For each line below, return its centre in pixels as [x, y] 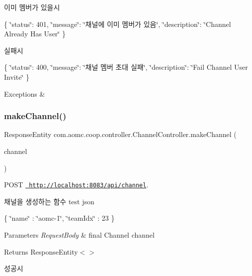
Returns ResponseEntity [41, 251]
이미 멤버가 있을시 [32, 7]
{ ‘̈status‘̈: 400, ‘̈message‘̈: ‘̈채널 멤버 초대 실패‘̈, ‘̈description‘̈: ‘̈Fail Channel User [126, 67]
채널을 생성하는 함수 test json [49, 201]
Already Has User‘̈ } [35, 34]
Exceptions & [25, 93]
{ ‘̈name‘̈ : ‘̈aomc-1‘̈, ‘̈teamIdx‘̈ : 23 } [59, 218]
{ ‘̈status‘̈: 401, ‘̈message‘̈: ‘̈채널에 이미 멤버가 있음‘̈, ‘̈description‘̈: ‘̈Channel [118, 24]
